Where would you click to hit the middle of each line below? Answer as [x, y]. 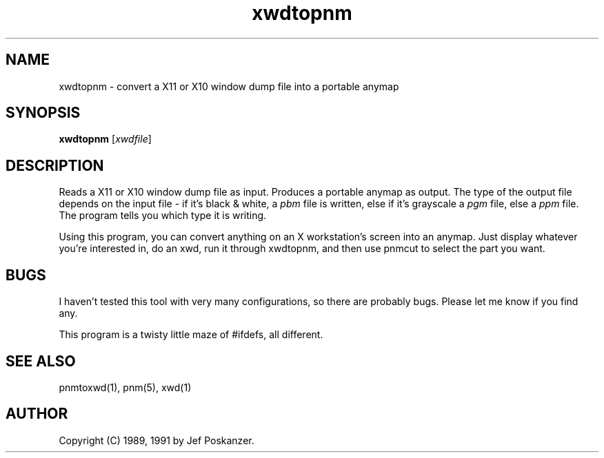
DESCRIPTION [55, 165]
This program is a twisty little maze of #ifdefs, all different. [191, 335]
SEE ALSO [41, 361]
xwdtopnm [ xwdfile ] [105, 139]
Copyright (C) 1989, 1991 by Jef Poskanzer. [157, 440]
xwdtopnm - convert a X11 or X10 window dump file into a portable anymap [229, 86]
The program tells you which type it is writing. [163, 216]
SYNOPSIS [43, 113]
